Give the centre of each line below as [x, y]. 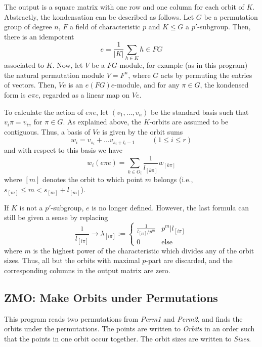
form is [15, 94]
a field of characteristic [105, 27]
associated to [24, 65]
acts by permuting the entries [206, 75]
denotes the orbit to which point [93, 179]
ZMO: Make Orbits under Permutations [111, 297]
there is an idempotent [39, 36]
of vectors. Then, [30, 85]
